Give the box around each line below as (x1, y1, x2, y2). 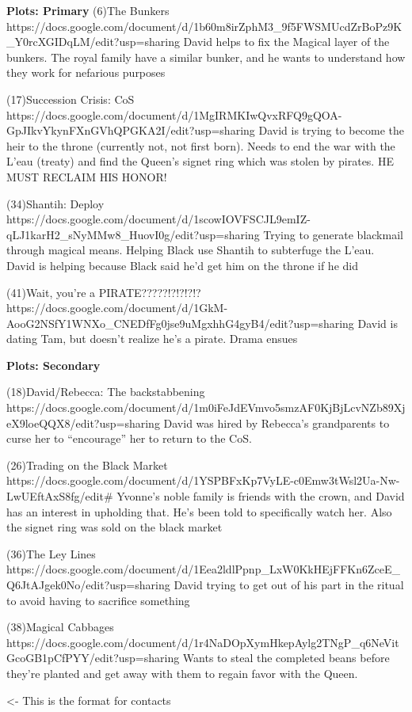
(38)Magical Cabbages (6, 619, 114, 635)
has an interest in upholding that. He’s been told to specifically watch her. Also (6, 503, 392, 520)
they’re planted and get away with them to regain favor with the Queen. (6, 664, 358, 681)
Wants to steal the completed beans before (182, 649, 390, 666)
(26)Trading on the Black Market (6, 456, 168, 473)
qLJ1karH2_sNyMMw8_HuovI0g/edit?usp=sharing (6, 226, 260, 242)
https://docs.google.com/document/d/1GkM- (6, 299, 228, 316)
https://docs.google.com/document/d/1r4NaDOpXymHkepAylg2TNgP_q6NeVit (6, 634, 399, 650)
